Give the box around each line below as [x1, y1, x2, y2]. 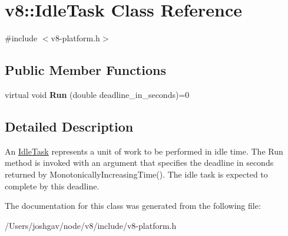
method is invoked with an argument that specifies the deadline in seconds [5, 156, 274, 169]
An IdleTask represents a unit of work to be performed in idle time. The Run [5, 145, 283, 157]
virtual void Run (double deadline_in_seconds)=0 [5, 88, 190, 100]
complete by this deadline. [5, 179, 100, 192]
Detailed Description [5, 117, 134, 135]
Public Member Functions [5, 61, 166, 79]
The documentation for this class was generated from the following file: [5, 199, 261, 212]
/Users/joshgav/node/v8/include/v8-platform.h [5, 219, 177, 231]
